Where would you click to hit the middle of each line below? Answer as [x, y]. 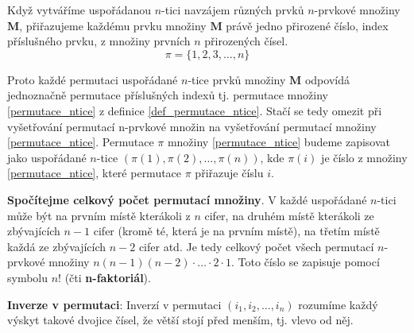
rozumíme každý [338, 304]
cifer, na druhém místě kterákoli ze [289, 215]
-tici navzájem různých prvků [233, 10]
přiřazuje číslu [229, 173]
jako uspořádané [47, 157]
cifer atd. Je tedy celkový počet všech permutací [256, 246]
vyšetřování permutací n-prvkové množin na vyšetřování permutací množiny [192, 126]
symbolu [28, 277]
